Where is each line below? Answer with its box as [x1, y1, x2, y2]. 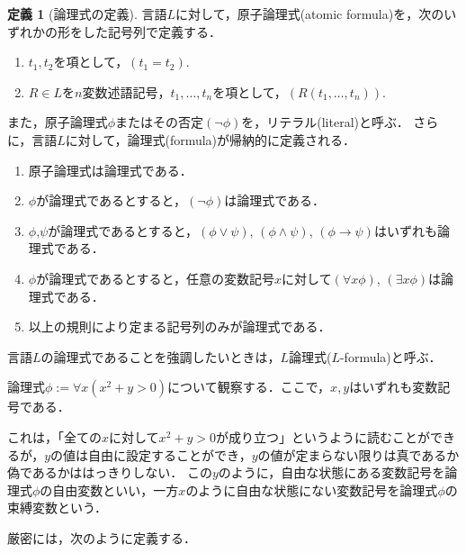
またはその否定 [115, 113, 204, 131]
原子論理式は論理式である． [28, 160, 193, 179]
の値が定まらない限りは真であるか [257, 445, 460, 464]
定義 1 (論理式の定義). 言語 [7, 5, 167, 23]
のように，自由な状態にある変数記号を [218, 463, 445, 482]
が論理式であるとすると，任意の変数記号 [36, 268, 275, 287]
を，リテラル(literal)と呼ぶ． [241, 113, 409, 131]
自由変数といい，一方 [52, 480, 179, 499]
